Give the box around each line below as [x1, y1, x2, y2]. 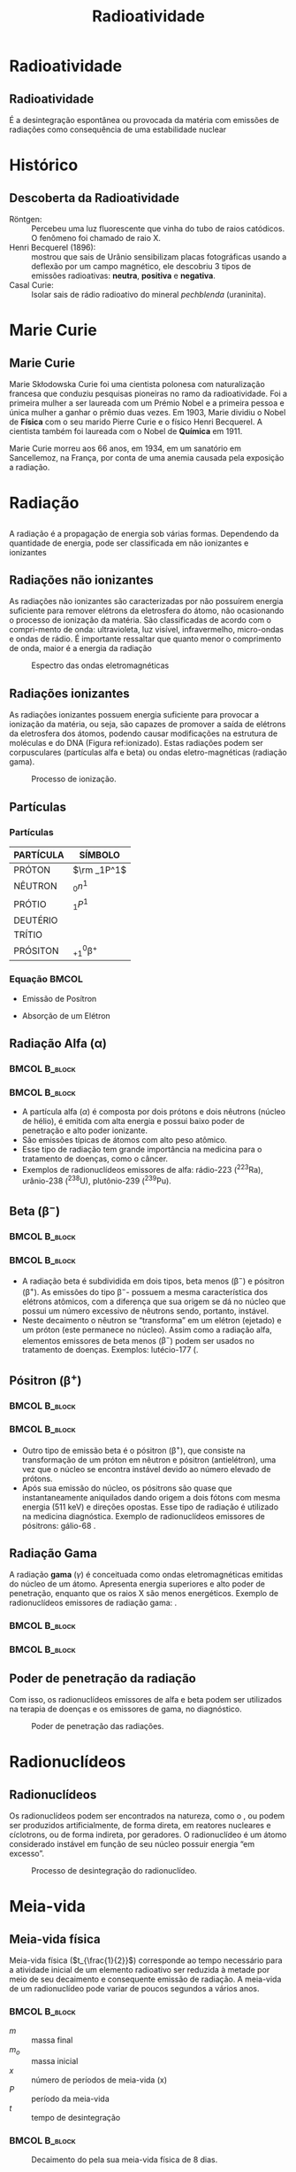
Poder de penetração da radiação [9, 1671, 196, 1686]
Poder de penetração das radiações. [31, 1720, 164, 1731]
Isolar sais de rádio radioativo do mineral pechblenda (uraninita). [31, 290, 267, 299]
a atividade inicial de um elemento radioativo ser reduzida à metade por [9, 1964, 270, 1974]
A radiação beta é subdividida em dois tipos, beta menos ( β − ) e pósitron [21, 1274, 285, 1286]
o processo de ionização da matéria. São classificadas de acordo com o [9, 615, 272, 625]
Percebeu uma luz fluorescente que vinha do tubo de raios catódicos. [31, 223, 285, 234]
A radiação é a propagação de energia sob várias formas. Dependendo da [9, 528, 279, 539]
